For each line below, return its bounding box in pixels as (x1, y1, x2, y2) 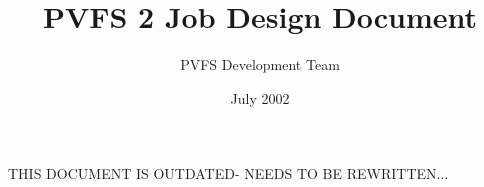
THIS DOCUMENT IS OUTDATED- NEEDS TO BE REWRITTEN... (8, 163, 449, 184)
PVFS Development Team (180, 54, 340, 75)
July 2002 (230, 87, 290, 108)
